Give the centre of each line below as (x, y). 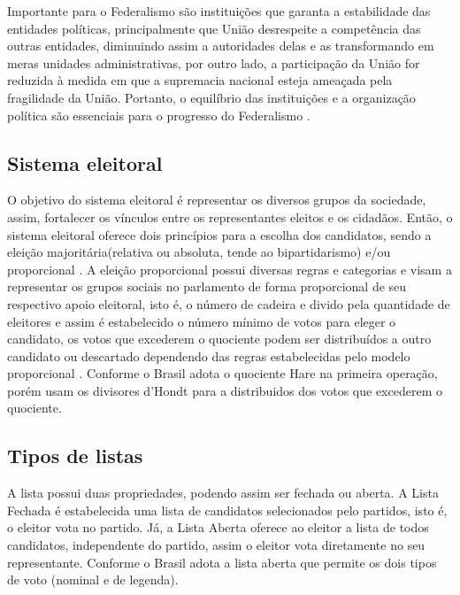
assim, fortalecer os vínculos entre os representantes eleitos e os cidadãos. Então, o (230, 216)
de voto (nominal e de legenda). (93, 580)
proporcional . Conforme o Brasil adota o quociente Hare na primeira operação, (222, 373)
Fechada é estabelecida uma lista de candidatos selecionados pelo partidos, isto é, (227, 510)
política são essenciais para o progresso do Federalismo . (159, 115)
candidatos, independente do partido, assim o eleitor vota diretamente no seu (216, 545)
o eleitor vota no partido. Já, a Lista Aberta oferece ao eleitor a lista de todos (218, 527)
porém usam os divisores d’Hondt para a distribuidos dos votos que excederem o (225, 390)
